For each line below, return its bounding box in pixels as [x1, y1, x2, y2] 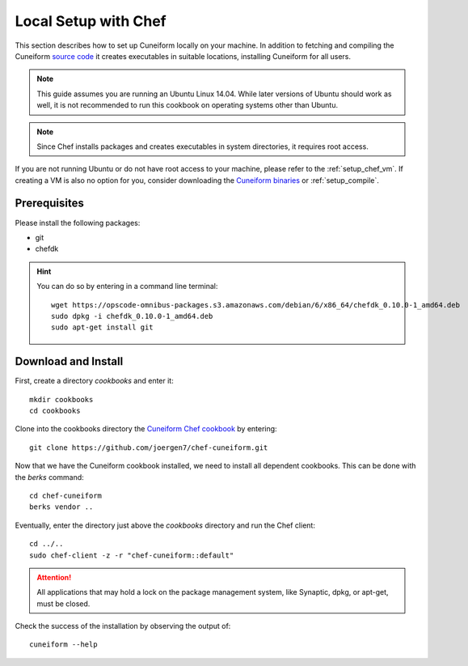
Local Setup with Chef [15, 12, 167, 30]
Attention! [36, 572, 72, 582]
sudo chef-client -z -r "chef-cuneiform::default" [29, 550, 234, 560]
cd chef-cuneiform [29, 490, 103, 500]
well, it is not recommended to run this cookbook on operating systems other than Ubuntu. [36, 100, 339, 110]
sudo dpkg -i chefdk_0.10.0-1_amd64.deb [51, 312, 213, 320]
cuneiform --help [29, 640, 98, 649]
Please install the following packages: [15, 218, 141, 227]
